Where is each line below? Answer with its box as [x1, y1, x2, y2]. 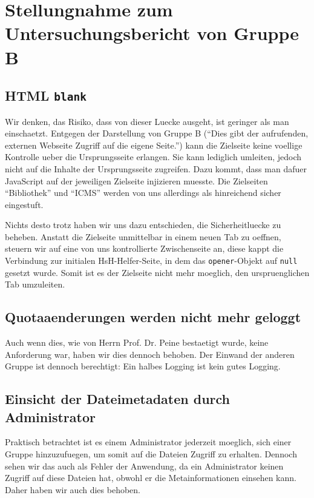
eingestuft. [5, 198, 44, 210]
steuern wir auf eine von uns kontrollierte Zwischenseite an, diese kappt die [5, 242, 284, 255]
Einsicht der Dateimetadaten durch [5, 389, 231, 408]
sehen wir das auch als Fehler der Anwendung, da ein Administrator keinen [5, 459, 284, 472]
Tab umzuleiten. [5, 278, 65, 291]
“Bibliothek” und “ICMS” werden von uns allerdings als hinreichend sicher [5, 186, 281, 199]
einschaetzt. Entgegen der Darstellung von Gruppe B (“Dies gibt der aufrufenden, [5, 127, 309, 140]
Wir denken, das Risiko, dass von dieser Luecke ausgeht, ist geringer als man [5, 115, 289, 127]
